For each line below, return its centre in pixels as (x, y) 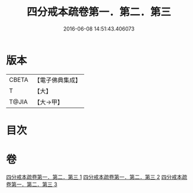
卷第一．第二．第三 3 (32, 184)
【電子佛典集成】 (57, 80)
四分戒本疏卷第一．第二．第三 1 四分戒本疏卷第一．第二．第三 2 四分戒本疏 (96, 177)
